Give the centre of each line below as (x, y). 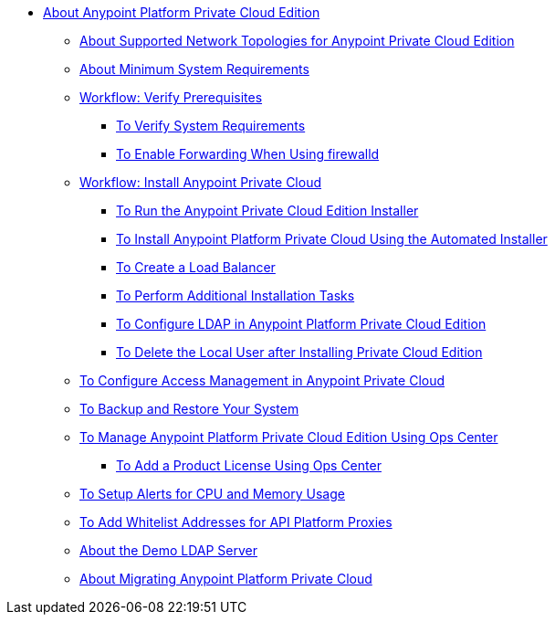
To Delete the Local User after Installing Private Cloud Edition (299, 352)
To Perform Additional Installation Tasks (236, 295)
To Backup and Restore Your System (189, 409)
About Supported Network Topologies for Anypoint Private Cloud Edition (297, 41)
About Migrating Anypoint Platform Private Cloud (226, 579)
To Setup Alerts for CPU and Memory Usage (212, 494)
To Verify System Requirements (211, 126)
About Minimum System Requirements (194, 69)
